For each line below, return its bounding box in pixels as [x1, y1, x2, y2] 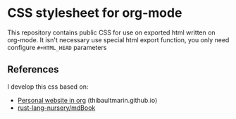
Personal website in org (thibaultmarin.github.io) [17, 96, 158, 104]
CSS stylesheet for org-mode [7, 5, 182, 21]
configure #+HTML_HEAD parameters [7, 43, 107, 51]
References [7, 63, 59, 75]
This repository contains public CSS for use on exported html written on [7, 28, 216, 37]
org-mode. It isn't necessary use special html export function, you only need [7, 35, 230, 44]
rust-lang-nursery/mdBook [17, 104, 96, 112]
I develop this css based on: [7, 82, 89, 91]
